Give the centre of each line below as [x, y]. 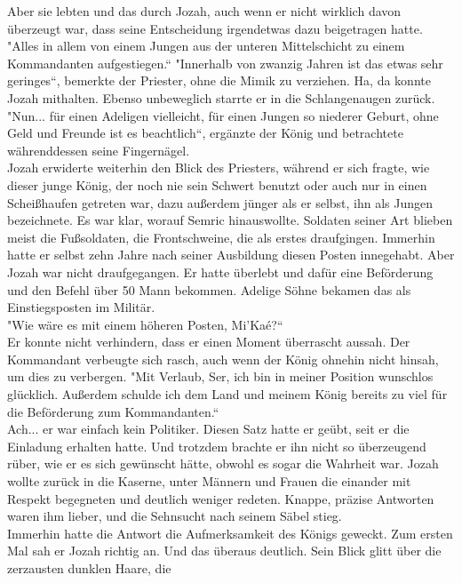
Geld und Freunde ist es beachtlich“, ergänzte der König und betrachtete [205, 133]
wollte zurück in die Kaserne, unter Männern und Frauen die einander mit [209, 481]
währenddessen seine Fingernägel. [99, 150]
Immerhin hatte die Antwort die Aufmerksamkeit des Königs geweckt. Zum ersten [230, 533]
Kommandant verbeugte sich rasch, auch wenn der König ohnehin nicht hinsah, [223, 359]
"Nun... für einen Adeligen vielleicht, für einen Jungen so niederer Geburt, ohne [223, 115]
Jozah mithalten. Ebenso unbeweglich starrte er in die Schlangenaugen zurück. [221, 97]
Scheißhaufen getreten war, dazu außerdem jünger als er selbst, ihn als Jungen [220, 202]
